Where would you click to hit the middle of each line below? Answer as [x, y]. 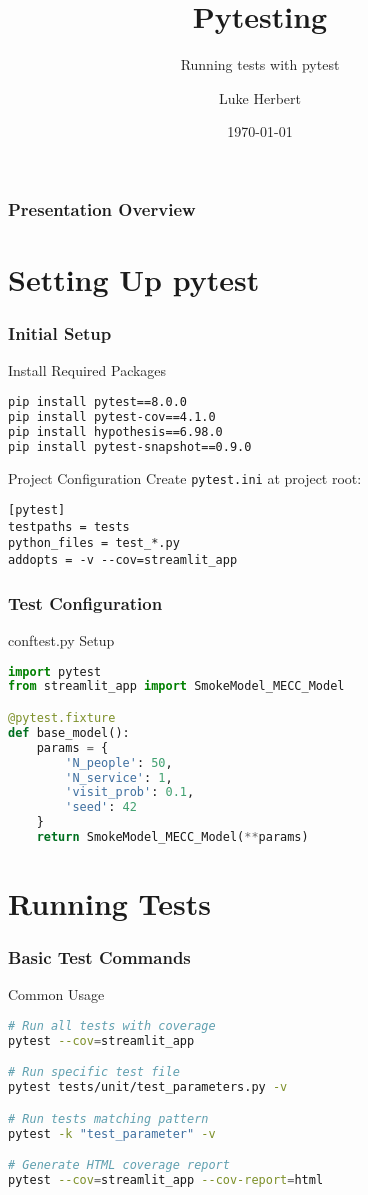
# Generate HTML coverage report [119, 1165]
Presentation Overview [102, 208]
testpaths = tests [69, 526]
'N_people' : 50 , [119, 762]
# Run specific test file [94, 1072]
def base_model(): [69, 732]
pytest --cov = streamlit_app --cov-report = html [166, 1180]
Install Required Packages [87, 370]
